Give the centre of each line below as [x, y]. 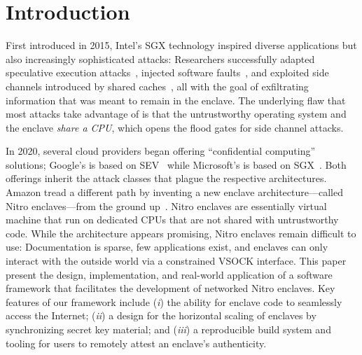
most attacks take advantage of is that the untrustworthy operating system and [176, 114]
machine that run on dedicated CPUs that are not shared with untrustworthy [172, 220]
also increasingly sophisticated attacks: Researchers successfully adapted [160, 58]
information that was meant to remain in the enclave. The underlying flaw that [176, 100]
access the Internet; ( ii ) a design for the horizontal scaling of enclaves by [161, 315]
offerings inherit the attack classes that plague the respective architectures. [166, 178]
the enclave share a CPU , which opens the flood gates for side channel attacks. [175, 127]
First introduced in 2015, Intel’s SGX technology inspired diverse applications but [181, 45]
